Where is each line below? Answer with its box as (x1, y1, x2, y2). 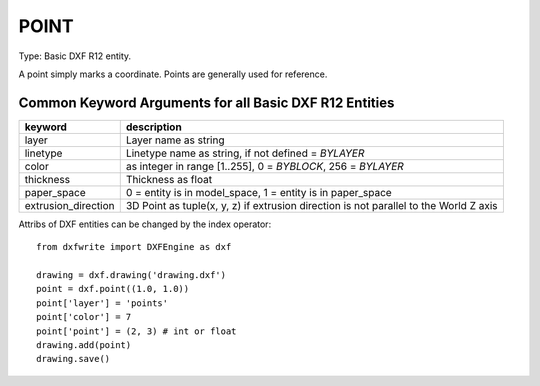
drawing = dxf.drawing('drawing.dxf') (36, 270, 227, 281)
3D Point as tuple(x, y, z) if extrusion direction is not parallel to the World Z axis (125, 198, 498, 212)
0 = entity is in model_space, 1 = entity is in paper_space (125, 185, 392, 199)
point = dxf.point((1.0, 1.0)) (36, 283, 190, 295)
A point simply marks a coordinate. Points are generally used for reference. (18, 68, 328, 80)
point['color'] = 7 (36, 311, 132, 323)
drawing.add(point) (36, 339, 132, 350)
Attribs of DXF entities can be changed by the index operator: (18, 218, 272, 230)
